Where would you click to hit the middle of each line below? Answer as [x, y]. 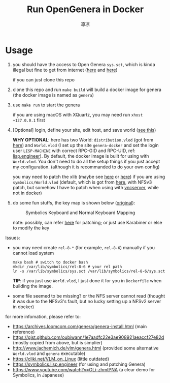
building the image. [33, 286]
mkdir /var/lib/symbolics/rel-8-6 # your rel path [67, 267]
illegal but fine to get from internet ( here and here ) [65, 70]
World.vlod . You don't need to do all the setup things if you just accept [86, 161]
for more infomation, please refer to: [43, 316]
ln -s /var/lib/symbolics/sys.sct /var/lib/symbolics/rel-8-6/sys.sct [89, 271]
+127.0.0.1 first [29, 120]
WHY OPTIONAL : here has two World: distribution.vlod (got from [83, 140]
